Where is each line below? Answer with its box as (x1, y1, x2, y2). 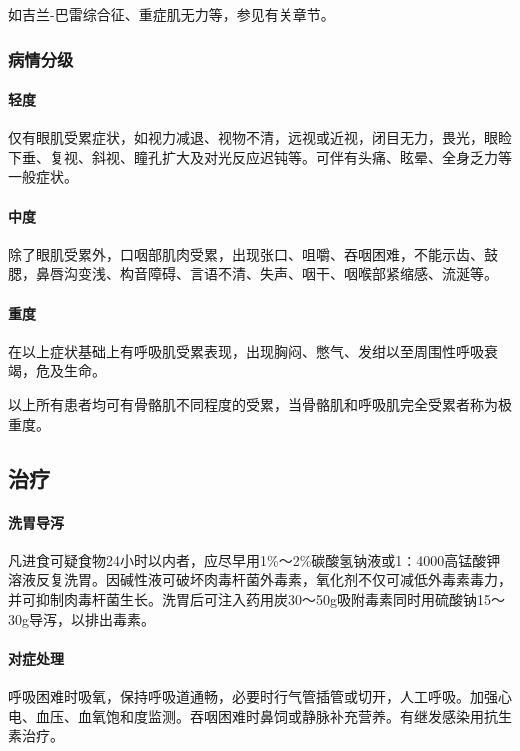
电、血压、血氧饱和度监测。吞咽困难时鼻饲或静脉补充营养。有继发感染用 (8, 705, 484, 726)
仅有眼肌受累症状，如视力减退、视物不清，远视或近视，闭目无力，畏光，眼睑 (8, 127, 512, 148)
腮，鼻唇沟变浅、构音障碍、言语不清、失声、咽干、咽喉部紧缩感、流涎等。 (8, 263, 498, 284)
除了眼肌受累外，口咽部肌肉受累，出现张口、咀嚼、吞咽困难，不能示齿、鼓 (8, 243, 498, 264)
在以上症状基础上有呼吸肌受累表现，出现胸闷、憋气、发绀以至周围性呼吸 (8, 340, 484, 361)
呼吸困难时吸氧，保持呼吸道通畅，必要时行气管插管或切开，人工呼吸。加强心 (8, 685, 512, 706)
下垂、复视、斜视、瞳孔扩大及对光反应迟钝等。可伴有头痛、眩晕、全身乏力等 (8, 146, 512, 167)
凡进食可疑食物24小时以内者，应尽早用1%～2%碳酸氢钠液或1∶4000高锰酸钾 (8, 549, 501, 570)
